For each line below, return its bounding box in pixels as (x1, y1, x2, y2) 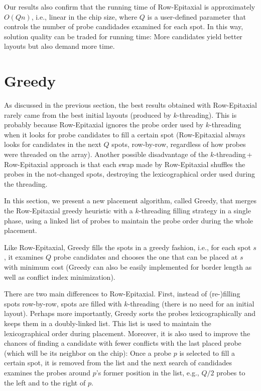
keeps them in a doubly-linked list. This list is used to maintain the (4, 318, 211, 328)
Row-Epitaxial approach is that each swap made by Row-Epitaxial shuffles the (4, 159, 245, 169)
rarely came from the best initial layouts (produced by (4, 109, 171, 120)
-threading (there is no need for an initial (127, 298, 254, 308)
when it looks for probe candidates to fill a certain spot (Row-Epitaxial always (4, 129, 245, 139)
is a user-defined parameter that (147, 11, 246, 22)
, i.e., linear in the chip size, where (31, 11, 138, 22)
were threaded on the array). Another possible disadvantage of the (4, 149, 208, 160)
